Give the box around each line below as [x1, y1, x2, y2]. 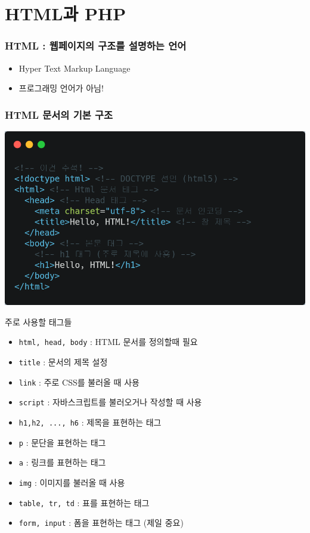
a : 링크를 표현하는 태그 [18, 456, 106, 469]
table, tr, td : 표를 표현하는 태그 [18, 496, 150, 509]
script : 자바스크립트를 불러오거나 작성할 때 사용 [18, 396, 202, 408]
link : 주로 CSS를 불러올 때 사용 [18, 375, 139, 388]
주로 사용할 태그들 [5, 315, 72, 328]
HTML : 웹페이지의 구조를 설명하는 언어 [5, 38, 187, 53]
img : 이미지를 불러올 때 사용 [18, 476, 125, 488]
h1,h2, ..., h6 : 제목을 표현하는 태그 [18, 415, 162, 428]
